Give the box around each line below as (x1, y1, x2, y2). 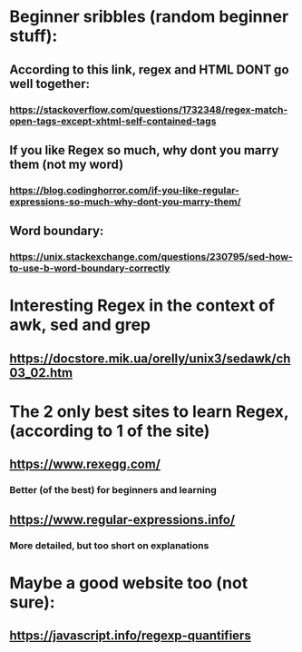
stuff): (9, 25, 58, 46)
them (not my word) (9, 156, 124, 172)
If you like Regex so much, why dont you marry (9, 143, 279, 158)
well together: (9, 75, 91, 92)
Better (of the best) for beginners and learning (9, 484, 218, 497)
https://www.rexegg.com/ (9, 457, 161, 472)
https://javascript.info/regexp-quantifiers (9, 628, 251, 644)
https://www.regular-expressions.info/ (9, 511, 236, 528)
